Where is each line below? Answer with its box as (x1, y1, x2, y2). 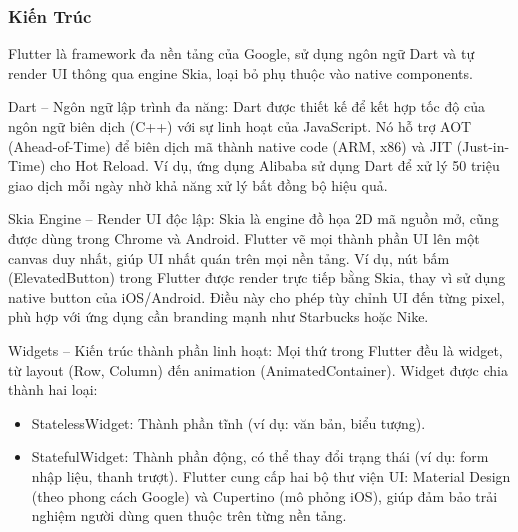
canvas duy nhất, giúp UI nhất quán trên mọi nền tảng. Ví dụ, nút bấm (8, 247, 450, 268)
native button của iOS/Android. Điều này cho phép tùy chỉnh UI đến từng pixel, (8, 286, 505, 307)
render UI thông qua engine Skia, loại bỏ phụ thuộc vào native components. (8, 62, 473, 83)
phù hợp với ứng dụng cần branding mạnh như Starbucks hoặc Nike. (8, 306, 429, 327)
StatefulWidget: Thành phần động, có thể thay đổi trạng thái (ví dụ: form (31, 446, 489, 467)
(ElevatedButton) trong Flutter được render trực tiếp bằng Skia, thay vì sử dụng (8, 267, 506, 288)
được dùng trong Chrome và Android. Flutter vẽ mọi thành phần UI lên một (8, 227, 480, 248)
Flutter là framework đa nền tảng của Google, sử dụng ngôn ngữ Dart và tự (8, 43, 475, 64)
